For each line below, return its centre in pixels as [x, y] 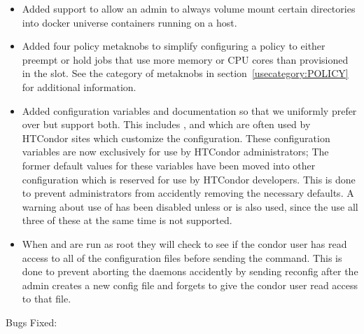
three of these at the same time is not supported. [127, 220]
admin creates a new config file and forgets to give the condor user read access [190, 285]
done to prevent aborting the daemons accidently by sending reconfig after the [190, 271]
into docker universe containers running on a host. [129, 22]
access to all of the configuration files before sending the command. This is [182, 257]
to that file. [47, 299]
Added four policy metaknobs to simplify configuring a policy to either [174, 46]
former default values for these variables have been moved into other [169, 165]
